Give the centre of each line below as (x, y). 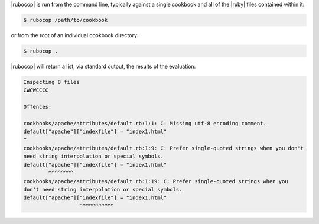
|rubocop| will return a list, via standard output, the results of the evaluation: (103, 66)
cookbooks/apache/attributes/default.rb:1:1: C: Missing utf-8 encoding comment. (145, 123)
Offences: (38, 107)
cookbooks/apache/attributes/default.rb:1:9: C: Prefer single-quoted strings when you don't (164, 148)
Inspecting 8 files (51, 82)
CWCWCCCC (36, 90)
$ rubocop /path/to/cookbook (66, 20)
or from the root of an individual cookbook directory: (75, 35)
